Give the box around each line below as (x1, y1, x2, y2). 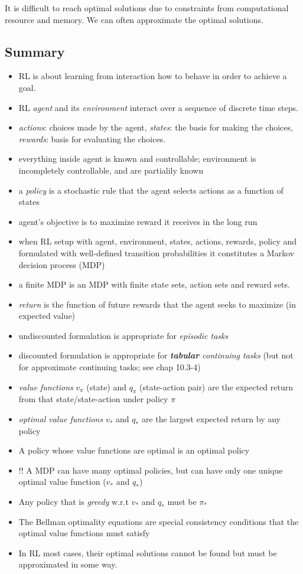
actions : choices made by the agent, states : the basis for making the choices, (18, 121, 293, 133)
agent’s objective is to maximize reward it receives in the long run (18, 215, 258, 227)
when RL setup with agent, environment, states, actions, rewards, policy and (18, 235, 297, 247)
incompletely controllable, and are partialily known (18, 164, 204, 176)
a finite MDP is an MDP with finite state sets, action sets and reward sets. (18, 278, 290, 291)
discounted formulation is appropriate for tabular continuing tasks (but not (18, 349, 294, 361)
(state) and (86, 380, 127, 393)
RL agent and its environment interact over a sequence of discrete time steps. (18, 101, 298, 113)
